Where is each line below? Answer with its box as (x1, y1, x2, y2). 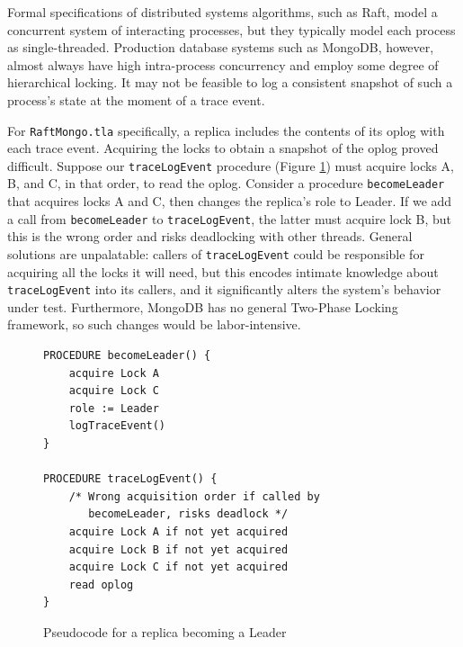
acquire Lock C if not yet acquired (68, 561, 289, 574)
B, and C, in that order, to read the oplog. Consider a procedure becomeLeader (7, 174, 445, 193)
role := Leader (68, 401, 159, 415)
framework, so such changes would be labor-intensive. (7, 315, 301, 334)
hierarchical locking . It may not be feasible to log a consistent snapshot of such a (7, 73, 453, 92)
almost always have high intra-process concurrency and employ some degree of (7, 55, 439, 74)
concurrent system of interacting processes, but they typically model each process (7, 20, 456, 39)
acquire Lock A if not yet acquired (68, 526, 289, 538)
